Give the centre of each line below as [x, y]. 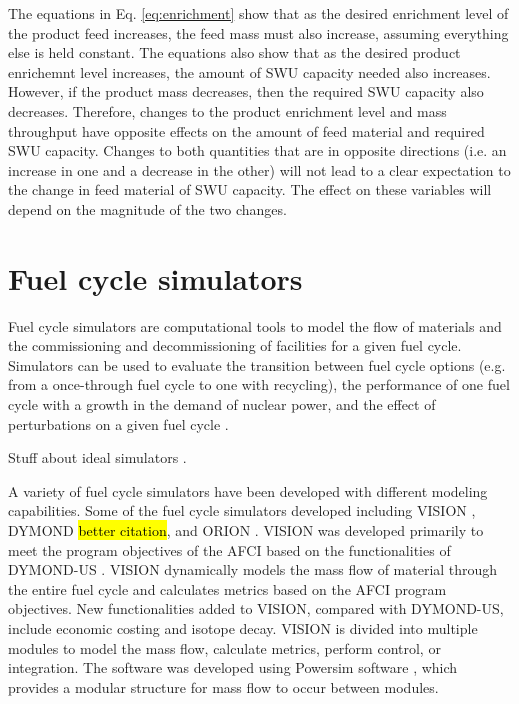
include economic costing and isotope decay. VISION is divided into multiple [243, 627]
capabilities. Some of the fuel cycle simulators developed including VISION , [242, 510]
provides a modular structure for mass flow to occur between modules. [223, 686]
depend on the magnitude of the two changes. [147, 208]
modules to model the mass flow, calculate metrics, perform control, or [224, 647]
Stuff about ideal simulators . [97, 457]
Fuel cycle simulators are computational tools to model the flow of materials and [255, 325]
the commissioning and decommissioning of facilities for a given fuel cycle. [235, 345]
